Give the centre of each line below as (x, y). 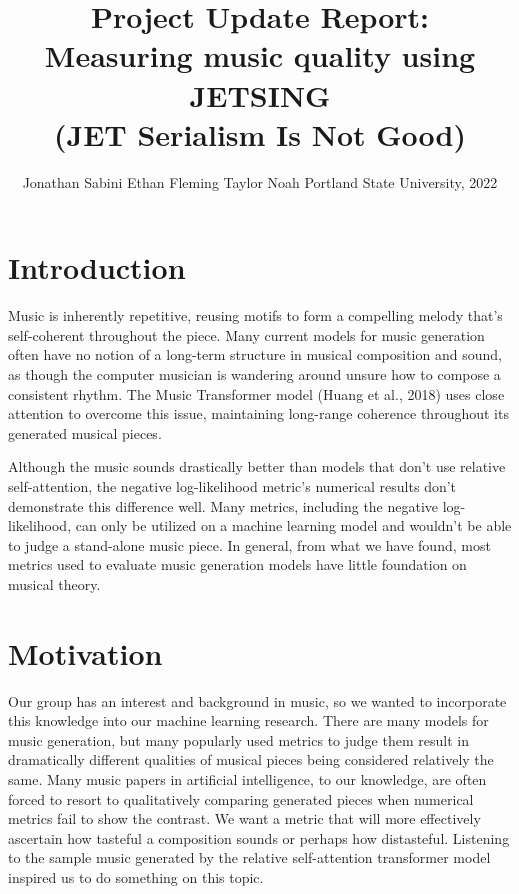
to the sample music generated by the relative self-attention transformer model (249, 857)
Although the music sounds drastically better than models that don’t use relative (257, 466)
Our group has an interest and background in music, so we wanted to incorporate (257, 700)
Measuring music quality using (260, 55)
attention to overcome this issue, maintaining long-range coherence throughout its (258, 413)
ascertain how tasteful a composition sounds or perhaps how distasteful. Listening (259, 837)
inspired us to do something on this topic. (136, 877)
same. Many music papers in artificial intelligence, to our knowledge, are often (247, 779)
